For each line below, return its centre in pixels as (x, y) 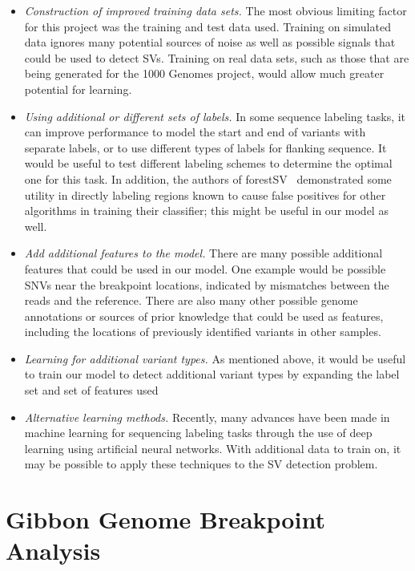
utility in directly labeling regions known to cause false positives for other (205, 194)
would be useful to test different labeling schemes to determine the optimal (208, 163)
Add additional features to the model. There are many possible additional (203, 253)
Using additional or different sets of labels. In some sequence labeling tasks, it (215, 116)
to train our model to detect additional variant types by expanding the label (212, 374)
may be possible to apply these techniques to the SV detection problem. (201, 464)
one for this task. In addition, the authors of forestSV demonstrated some (208, 178)
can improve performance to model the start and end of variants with (195, 132)
